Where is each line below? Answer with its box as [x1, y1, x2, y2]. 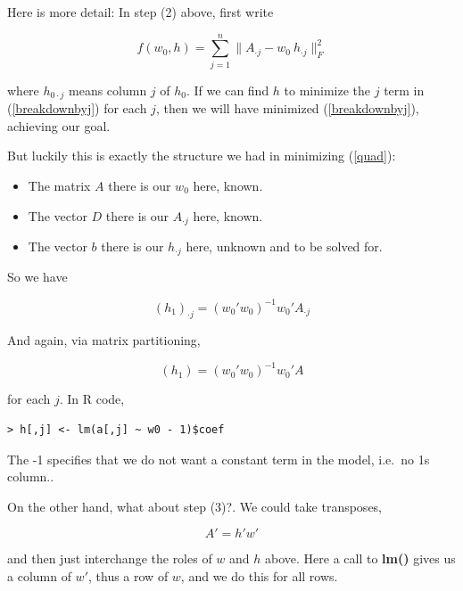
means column [69, 80, 147, 99]
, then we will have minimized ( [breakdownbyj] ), [155, 99, 419, 118]
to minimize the [284, 80, 371, 99]
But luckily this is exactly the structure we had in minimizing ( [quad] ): [7, 146, 396, 165]
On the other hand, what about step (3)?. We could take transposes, [7, 497, 383, 515]
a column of [7, 567, 71, 585]
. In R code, [59, 390, 125, 408]
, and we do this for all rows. [180, 567, 338, 585]
